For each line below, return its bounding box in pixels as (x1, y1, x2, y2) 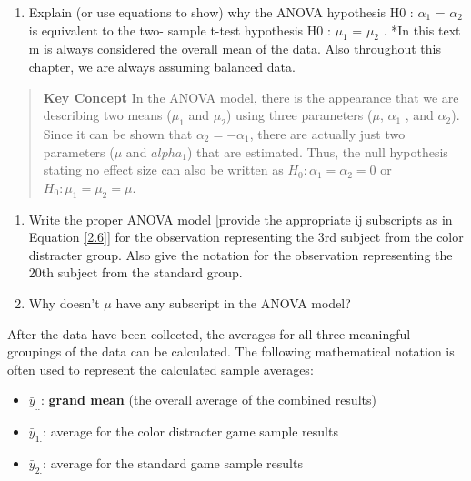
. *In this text (383, 20, 461, 39)
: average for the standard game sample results (43, 453, 303, 472)
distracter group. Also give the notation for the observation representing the (28, 245, 453, 264)
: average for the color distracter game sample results (43, 422, 338, 441)
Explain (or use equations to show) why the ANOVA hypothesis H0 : (28, 3, 414, 21)
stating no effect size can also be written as (43, 160, 284, 179)
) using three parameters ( (225, 105, 373, 125)
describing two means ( (43, 105, 172, 125)
